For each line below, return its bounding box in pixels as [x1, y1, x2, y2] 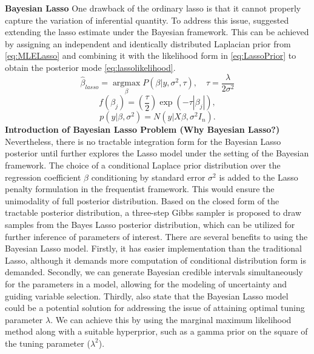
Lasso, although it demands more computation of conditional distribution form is [5, 253, 306, 266]
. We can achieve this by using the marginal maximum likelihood [50, 313, 292, 326]
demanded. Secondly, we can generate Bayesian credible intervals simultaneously [5, 265, 303, 278]
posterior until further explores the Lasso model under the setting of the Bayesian [5, 147, 309, 159]
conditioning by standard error [91, 170, 205, 183]
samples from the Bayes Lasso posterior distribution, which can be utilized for [5, 218, 295, 230]
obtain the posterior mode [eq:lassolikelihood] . [5, 61, 176, 73]
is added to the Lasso [219, 170, 298, 183]
